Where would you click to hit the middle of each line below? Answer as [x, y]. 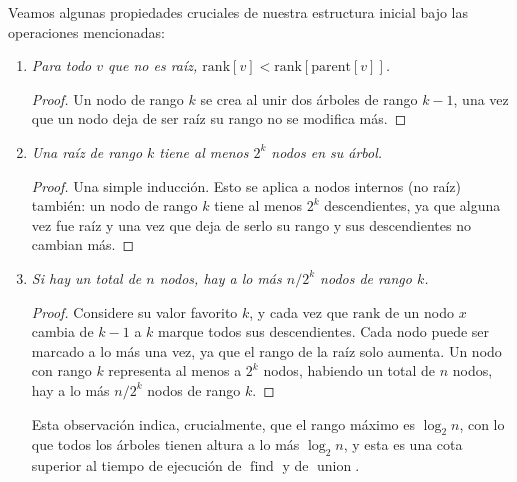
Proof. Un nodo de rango [107, 98]
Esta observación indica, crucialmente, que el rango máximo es [223, 423]
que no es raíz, [153, 65]
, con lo [482, 423]
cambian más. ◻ [83, 244]
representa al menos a [175, 370]
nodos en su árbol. [327, 151]
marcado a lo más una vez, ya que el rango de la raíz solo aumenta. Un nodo [266, 350]
